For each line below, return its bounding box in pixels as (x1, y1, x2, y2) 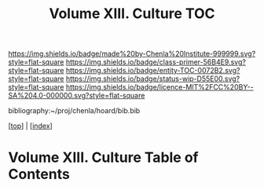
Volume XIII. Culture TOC (49, 5, 215, 23)
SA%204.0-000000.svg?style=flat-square (8, 91, 145, 101)
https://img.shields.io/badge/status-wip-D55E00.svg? (65, 74, 240, 83)
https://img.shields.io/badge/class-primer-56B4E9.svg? (65, 57, 246, 67)
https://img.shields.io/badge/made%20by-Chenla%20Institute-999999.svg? (8, 49, 256, 59)
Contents (8, 166, 71, 183)
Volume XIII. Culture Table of (8, 148, 199, 167)
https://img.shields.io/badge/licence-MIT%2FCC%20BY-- (65, 82, 254, 92)
